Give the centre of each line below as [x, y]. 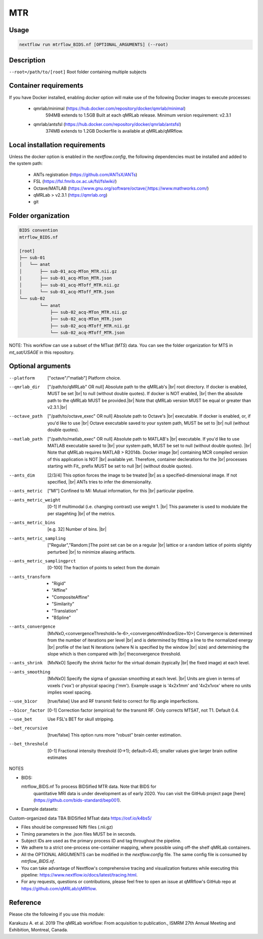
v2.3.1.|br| [57, 407]
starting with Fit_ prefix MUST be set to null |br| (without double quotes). [120, 466]
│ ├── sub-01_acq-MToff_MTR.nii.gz [69, 285]
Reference [25, 902]
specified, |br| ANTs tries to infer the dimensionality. [100, 482]
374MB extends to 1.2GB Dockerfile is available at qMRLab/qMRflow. [114, 131]
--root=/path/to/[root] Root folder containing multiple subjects [78, 72]
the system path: [26, 163]
